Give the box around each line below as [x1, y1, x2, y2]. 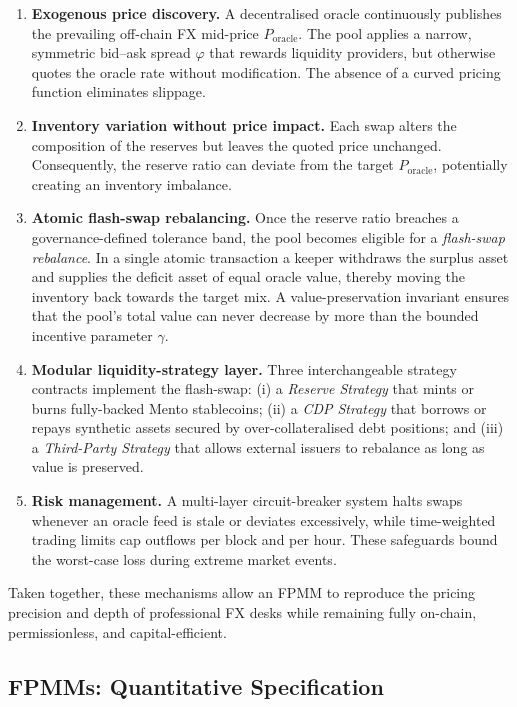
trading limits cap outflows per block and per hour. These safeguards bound [31, 529, 498, 550]
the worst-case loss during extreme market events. [31, 548, 337, 569]
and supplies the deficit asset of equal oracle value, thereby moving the [31, 266, 465, 287]
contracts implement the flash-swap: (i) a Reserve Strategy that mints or [31, 378, 474, 399]
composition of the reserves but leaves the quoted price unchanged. [31, 134, 442, 155]
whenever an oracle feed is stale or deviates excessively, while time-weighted [31, 509, 496, 530]
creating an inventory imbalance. [31, 173, 232, 194]
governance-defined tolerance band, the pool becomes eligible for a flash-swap [31, 226, 505, 247]
